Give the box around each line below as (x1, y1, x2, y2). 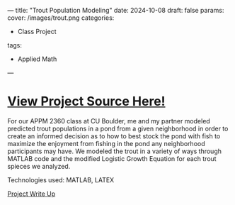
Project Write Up (7, 189, 56, 198)
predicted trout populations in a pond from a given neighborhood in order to (7, 124, 229, 133)
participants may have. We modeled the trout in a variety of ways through (7, 147, 222, 155)
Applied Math (17, 55, 57, 63)
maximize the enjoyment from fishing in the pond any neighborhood (7, 139, 205, 148)
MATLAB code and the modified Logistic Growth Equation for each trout (7, 154, 217, 162)
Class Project (17, 28, 57, 35)
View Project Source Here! (7, 94, 166, 109)
